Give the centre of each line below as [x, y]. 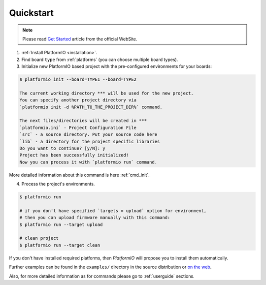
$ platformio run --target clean [60, 245]
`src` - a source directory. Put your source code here [88, 135]
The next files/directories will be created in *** [83, 121]
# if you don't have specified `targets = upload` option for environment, [113, 211]
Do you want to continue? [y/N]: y [62, 148]
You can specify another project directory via [78, 100]
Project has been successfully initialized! [74, 155]
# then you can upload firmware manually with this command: [95, 218]
